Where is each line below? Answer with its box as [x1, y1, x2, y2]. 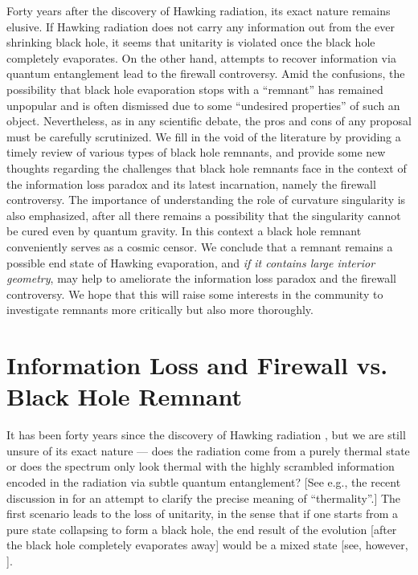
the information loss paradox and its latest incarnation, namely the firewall [6, 175, 376, 192]
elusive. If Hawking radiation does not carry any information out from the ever [6, 18, 395, 35]
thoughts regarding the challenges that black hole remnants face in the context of [6, 159, 407, 176]
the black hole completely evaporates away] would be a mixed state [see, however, [6, 536, 408, 553]
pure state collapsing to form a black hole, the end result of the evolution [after [6, 520, 397, 537]
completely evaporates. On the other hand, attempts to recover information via [6, 49, 396, 66]
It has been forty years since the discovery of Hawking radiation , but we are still [6, 426, 406, 443]
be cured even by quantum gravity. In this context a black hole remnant [6, 222, 362, 239]
